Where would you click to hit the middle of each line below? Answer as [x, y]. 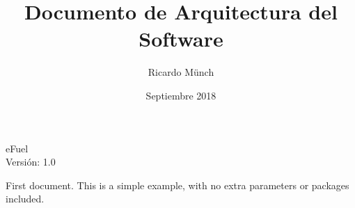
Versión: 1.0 [31, 162]
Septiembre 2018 [181, 95]
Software [181, 39]
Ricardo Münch [181, 72]
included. [25, 199]
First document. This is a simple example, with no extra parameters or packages [177, 185]
